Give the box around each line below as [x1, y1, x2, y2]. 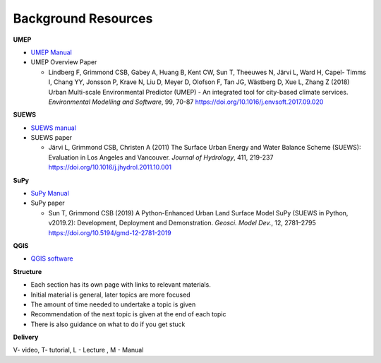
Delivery [13, 333, 39, 342]
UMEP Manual [30, 48, 72, 56]
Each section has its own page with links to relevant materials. [30, 280, 211, 289]
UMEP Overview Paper [30, 58, 97, 66]
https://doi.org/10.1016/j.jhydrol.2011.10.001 [48, 163, 172, 172]
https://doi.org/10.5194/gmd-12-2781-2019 [48, 228, 172, 237]
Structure [13, 267, 42, 275]
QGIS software [30, 254, 73, 263]
